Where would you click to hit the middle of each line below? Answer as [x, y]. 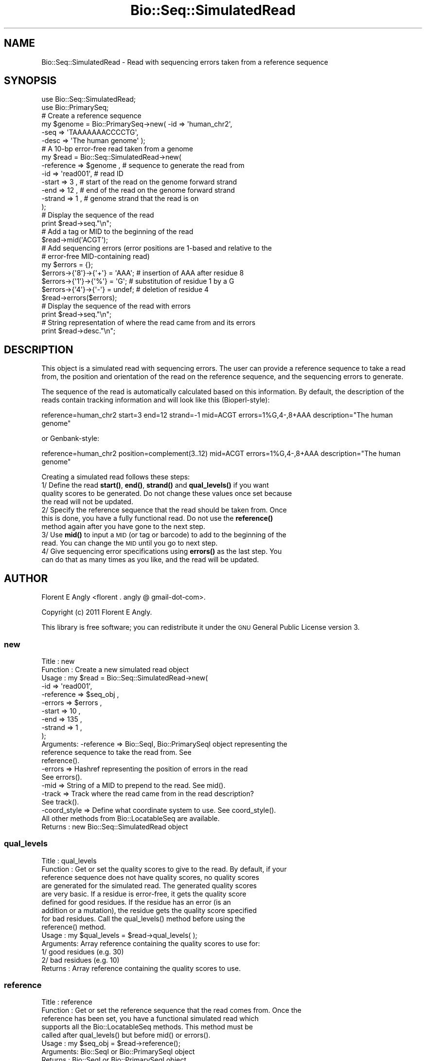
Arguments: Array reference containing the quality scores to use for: [151, 943]
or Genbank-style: [70, 439]
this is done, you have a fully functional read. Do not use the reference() [157, 518]
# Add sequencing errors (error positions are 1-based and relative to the [157, 248]
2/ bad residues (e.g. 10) [80, 960]
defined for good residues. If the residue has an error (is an [136, 902]
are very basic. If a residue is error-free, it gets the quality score [144, 894]
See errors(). [62, 777]
